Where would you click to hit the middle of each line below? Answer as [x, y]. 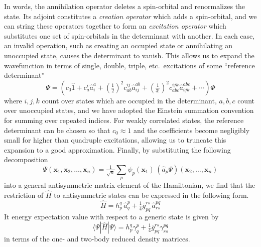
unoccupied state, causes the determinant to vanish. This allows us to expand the [129, 55]
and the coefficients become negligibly [192, 130]
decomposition [26, 159]
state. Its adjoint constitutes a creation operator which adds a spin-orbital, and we [130, 16]
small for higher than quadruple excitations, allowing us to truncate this [115, 140]
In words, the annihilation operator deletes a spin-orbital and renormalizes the [125, 6]
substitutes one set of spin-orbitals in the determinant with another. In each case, [129, 35]
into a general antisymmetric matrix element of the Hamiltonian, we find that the [130, 185]
